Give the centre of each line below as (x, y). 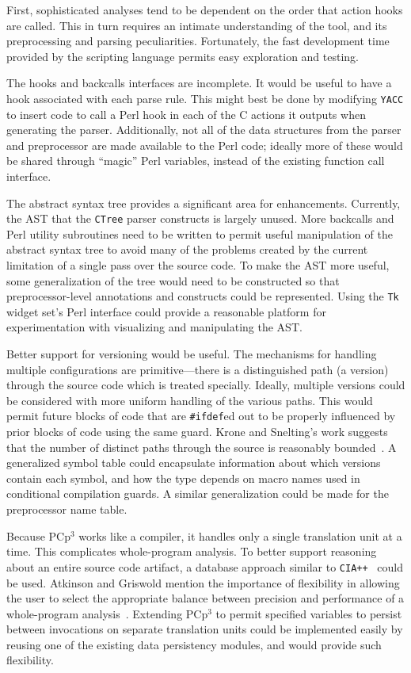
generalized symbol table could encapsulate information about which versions (194, 463)
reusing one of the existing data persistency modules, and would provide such (194, 644)
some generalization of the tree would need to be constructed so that (173, 280)
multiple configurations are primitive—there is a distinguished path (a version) (198, 369)
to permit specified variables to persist (309, 613)
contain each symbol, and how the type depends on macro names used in (183, 478)
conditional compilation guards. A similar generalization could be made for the (198, 493)
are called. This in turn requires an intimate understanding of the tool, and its (197, 25)
